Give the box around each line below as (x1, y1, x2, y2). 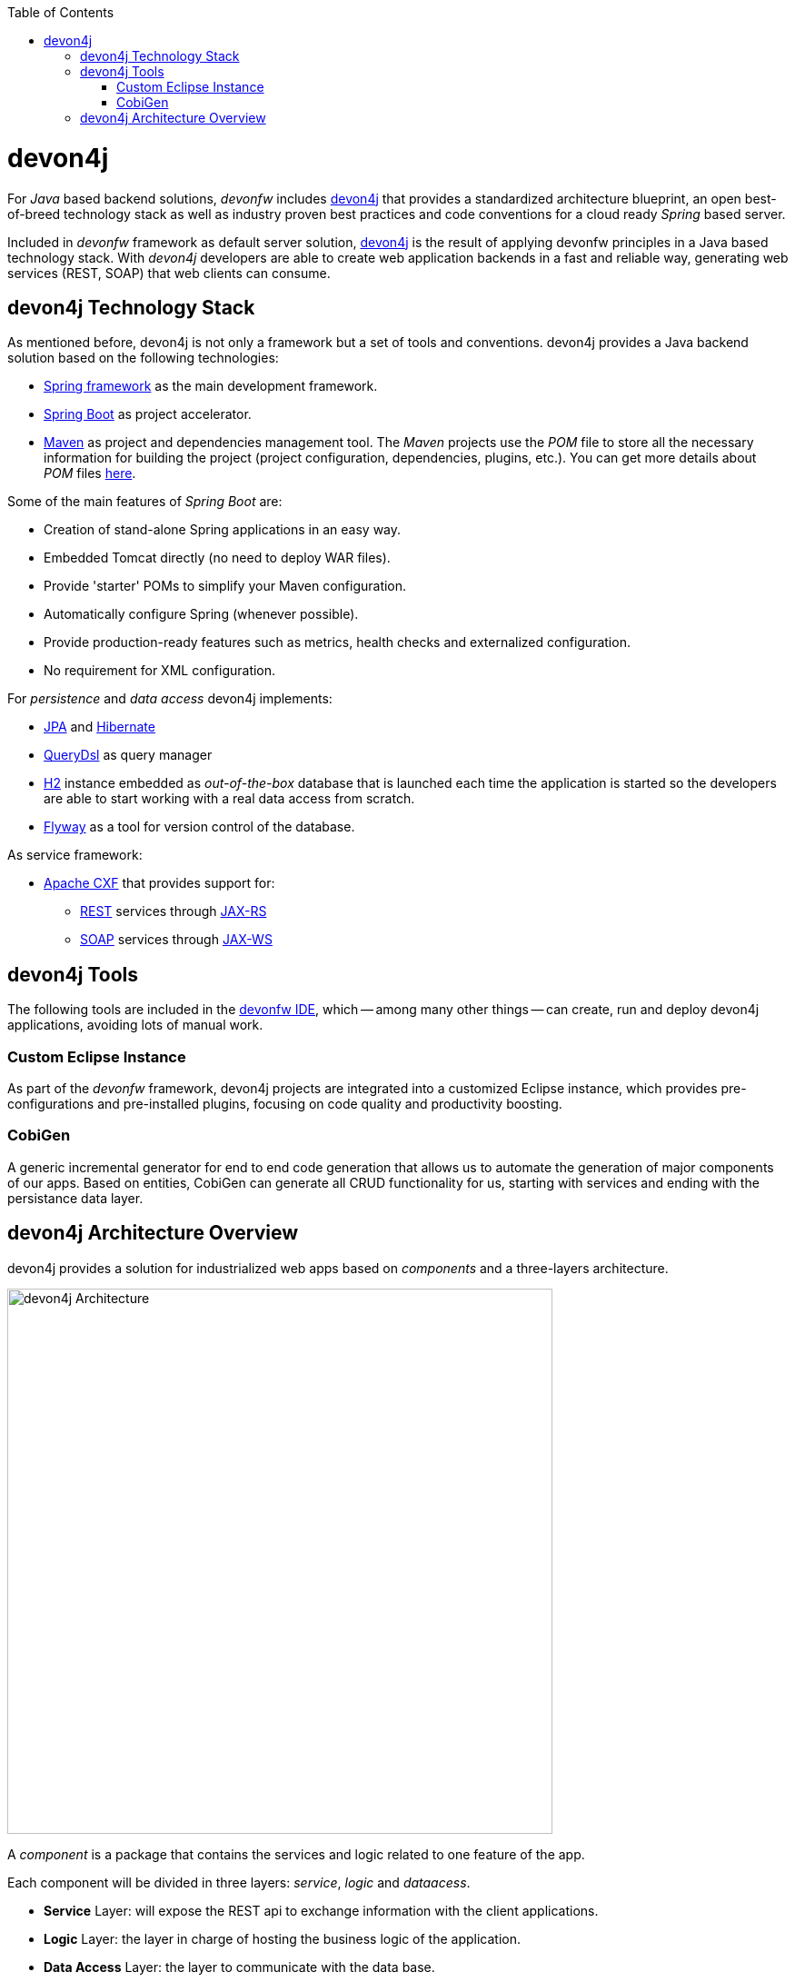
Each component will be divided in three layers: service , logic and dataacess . (7, 1874, 471, 1890)
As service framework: (7, 847, 143, 863)
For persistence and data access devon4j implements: (7, 691, 333, 707)
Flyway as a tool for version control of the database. (44, 819, 355, 835)
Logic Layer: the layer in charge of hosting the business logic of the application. (44, 1930, 522, 1947)
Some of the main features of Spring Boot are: (7, 493, 283, 510)
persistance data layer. (7, 1190, 144, 1206)
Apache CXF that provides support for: (44, 875, 275, 891)
